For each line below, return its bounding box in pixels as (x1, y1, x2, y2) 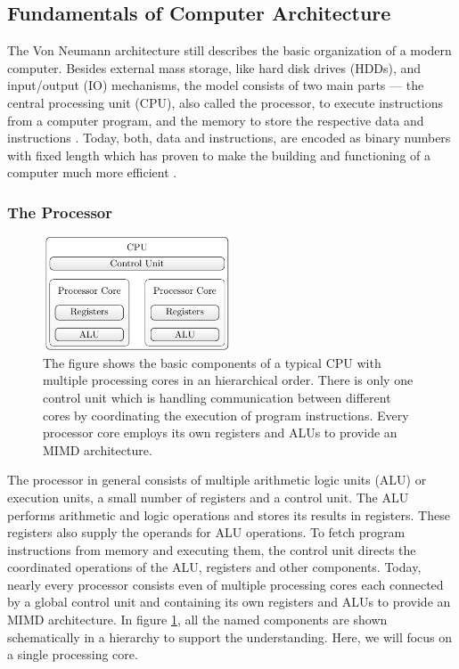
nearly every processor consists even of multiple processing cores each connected (7, 575, 444, 593)
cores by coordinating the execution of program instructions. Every (43, 405, 409, 424)
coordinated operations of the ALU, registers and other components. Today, (7, 558, 422, 576)
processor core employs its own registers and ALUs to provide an (43, 423, 398, 442)
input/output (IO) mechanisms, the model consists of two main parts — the (7, 76, 424, 94)
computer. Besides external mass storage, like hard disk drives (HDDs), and (7, 58, 422, 77)
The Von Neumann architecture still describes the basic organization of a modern (7, 41, 452, 60)
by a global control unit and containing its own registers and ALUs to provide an (7, 592, 451, 611)
